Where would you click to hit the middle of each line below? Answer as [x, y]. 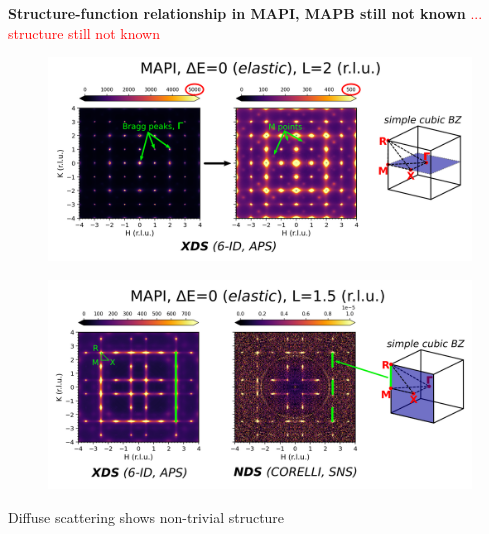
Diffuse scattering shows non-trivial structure [146, 516]
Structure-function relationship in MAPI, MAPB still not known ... [245, 13]
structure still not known [84, 32]
